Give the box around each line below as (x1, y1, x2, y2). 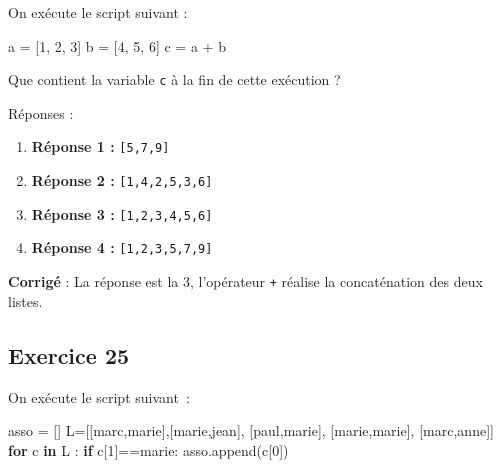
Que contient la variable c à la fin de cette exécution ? (8, 69, 341, 90)
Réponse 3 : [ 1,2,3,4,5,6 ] (31, 203, 213, 224)
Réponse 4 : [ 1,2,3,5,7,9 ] (31, 237, 213, 258)
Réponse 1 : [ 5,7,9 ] (31, 136, 170, 157)
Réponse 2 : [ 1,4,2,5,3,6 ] (31, 170, 213, 191)
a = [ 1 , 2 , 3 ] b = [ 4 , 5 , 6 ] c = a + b (8, 35, 226, 56)
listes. (8, 290, 43, 311)
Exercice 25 (8, 339, 130, 370)
